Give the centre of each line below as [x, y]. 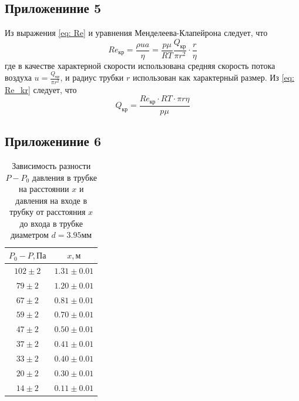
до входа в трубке [51, 223]
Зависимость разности [51, 165]
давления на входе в [51, 200]
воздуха [18, 77]
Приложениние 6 [53, 141]
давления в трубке [64, 177]
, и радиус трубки [92, 77]
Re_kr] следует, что [41, 89]
